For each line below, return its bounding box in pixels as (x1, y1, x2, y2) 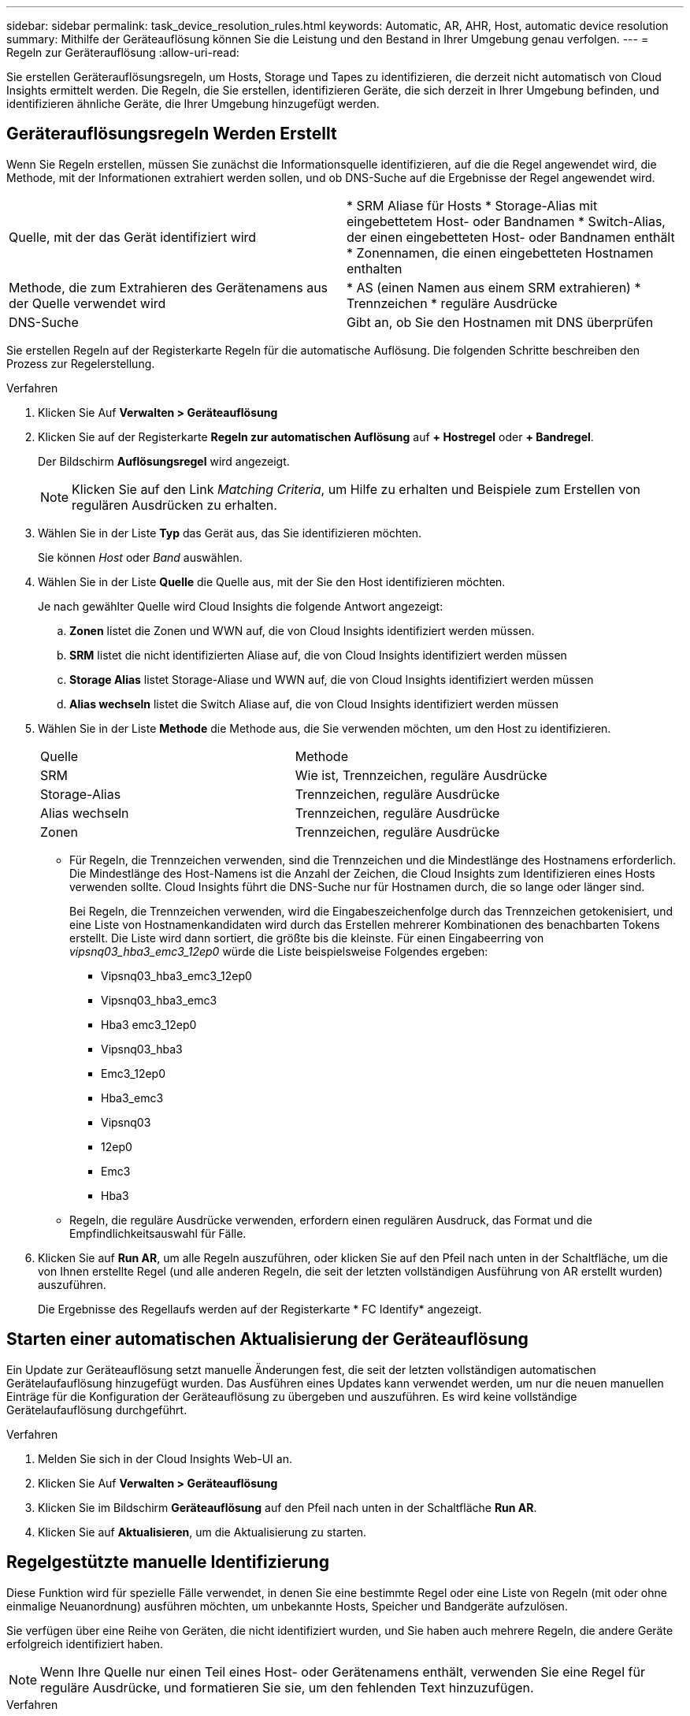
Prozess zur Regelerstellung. (6, 356, 155, 370)
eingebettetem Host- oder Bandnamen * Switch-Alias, (347, 213, 666, 229)
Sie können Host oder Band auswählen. (38, 550, 243, 564)
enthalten (347, 260, 402, 277)
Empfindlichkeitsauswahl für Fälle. (69, 1226, 247, 1240)
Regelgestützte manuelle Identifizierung (6, 1552, 329, 1573)
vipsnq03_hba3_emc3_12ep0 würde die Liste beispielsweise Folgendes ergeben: (69, 944, 488, 958)
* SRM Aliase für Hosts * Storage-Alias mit (347, 197, 598, 214)
